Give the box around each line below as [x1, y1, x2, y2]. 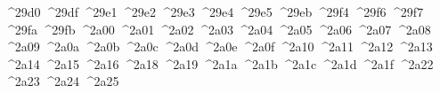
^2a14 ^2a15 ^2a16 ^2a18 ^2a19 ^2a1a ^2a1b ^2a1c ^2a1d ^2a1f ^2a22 [4, 54, 434, 73]
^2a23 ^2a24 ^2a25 [4, 72, 119, 90]
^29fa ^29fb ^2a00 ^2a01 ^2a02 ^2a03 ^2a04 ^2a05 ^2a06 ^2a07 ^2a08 [4, 19, 431, 38]
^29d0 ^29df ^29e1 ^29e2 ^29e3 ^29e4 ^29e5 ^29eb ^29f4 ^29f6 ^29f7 [4, 3, 424, 20]
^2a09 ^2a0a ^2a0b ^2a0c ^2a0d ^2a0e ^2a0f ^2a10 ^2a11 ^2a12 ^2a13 [4, 37, 433, 56]
